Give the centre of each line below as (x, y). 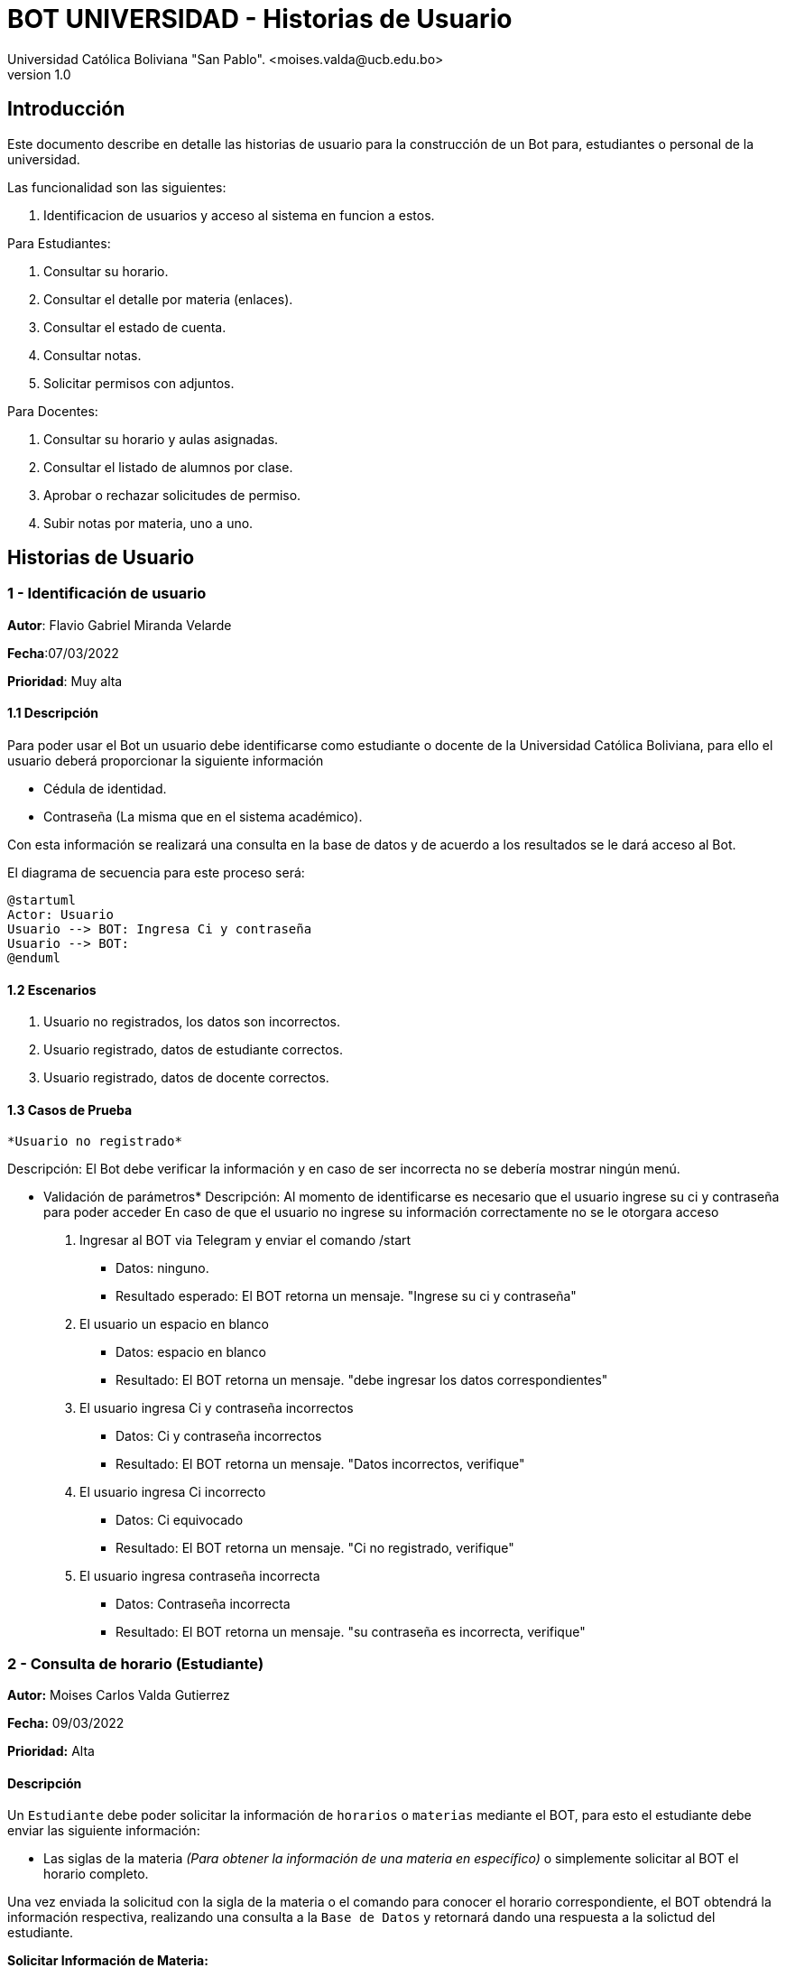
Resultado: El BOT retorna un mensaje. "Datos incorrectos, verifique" (320, 1464)
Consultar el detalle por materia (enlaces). (168, 299)
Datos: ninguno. (162, 1268)
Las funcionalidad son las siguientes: (117, 187)
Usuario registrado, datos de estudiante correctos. (193, 1050)
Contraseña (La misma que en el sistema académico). (203, 817)
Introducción (66, 109)
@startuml (42, 900)
